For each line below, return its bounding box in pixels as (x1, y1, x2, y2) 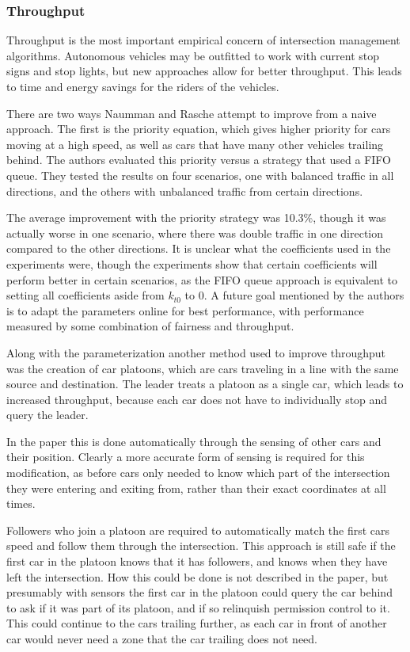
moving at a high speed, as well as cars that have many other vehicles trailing (6, 135, 384, 152)
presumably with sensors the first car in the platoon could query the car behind (6, 584, 393, 601)
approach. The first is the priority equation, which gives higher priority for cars (6, 120, 391, 137)
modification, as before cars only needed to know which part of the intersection (6, 464, 390, 481)
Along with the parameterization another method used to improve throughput (6, 344, 386, 360)
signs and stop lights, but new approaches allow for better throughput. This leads (6, 63, 402, 79)
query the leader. (6, 406, 89, 423)
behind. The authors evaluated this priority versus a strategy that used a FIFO (6, 151, 392, 168)
